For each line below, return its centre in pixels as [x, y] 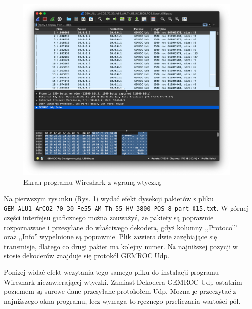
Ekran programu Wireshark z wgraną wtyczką [92, 182]
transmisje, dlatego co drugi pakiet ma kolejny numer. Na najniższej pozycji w [121, 246]
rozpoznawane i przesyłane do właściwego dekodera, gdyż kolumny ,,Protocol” [121, 227]
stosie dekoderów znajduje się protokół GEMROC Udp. [87, 256]
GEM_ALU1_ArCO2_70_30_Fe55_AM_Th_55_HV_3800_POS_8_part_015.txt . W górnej [126, 208]
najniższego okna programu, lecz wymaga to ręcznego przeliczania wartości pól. [122, 300]
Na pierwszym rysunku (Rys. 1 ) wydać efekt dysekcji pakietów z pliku [109, 198]
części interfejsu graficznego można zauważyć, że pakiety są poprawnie [109, 217]
